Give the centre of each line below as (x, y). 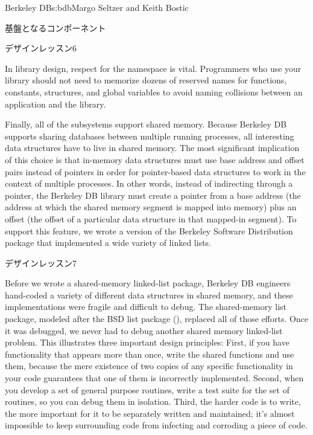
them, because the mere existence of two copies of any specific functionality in (149, 366)
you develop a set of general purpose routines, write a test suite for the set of (147, 389)
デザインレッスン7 (41, 263)
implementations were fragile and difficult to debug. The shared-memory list (146, 307)
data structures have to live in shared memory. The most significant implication (152, 148)
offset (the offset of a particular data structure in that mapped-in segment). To (151, 218)
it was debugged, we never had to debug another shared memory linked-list (144, 330)
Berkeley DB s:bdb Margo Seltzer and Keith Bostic (97, 7)
